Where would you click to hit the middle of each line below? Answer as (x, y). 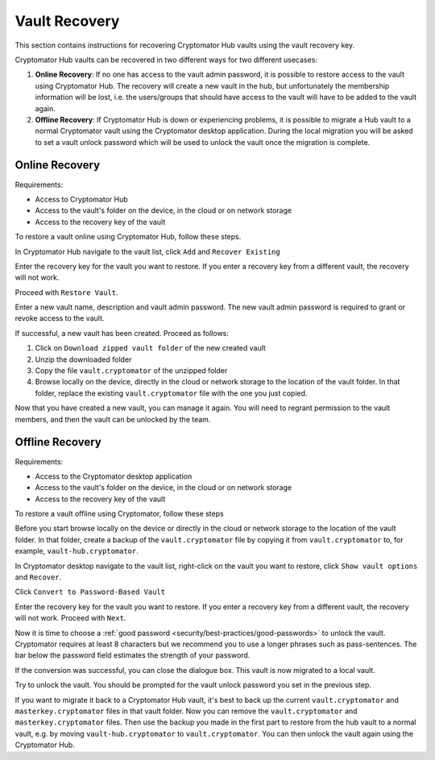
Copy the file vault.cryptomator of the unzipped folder (131, 371)
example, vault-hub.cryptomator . (77, 551)
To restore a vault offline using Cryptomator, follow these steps (120, 514)
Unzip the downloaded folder (83, 359)
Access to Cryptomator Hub (81, 199)
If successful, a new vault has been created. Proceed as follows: (122, 333)
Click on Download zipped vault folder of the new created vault (150, 348)
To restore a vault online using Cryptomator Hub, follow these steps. (128, 237)
